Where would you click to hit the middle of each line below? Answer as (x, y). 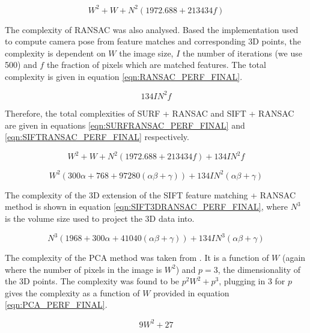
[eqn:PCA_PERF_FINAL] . (56, 304)
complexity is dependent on (55, 53)
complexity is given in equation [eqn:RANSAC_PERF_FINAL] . (124, 76)
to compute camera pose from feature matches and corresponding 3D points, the (153, 41)
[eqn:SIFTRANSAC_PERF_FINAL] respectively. (97, 137)
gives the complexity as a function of (72, 292)
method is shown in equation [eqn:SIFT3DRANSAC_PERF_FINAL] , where (146, 206)
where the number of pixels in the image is (84, 269)
